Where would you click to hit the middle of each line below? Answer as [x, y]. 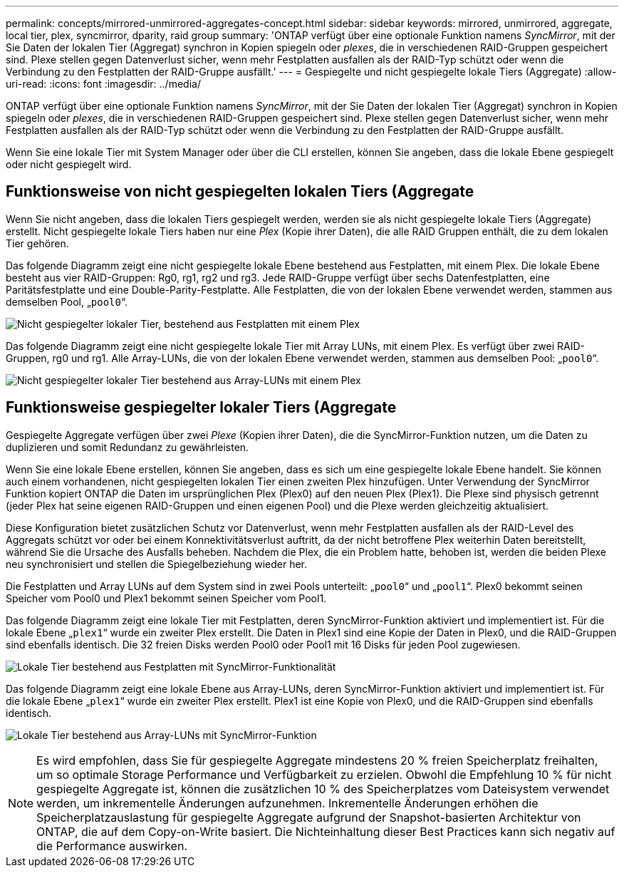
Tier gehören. [37, 243]
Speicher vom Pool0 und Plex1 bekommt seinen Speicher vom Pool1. [166, 598]
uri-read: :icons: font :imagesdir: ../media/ [103, 84]
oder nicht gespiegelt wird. [69, 164]
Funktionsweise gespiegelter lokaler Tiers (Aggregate [201, 408]
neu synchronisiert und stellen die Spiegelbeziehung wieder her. [157, 564]
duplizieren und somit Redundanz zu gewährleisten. [128, 447]
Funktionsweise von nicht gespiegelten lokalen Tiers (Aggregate [240, 192]
